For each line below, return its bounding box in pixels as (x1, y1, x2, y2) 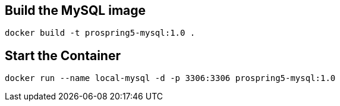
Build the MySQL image (5, 3, 146, 18)
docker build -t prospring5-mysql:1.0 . (5, 28, 196, 38)
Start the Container (5, 48, 121, 63)
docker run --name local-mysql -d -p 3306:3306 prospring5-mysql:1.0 (5, 73, 336, 83)
